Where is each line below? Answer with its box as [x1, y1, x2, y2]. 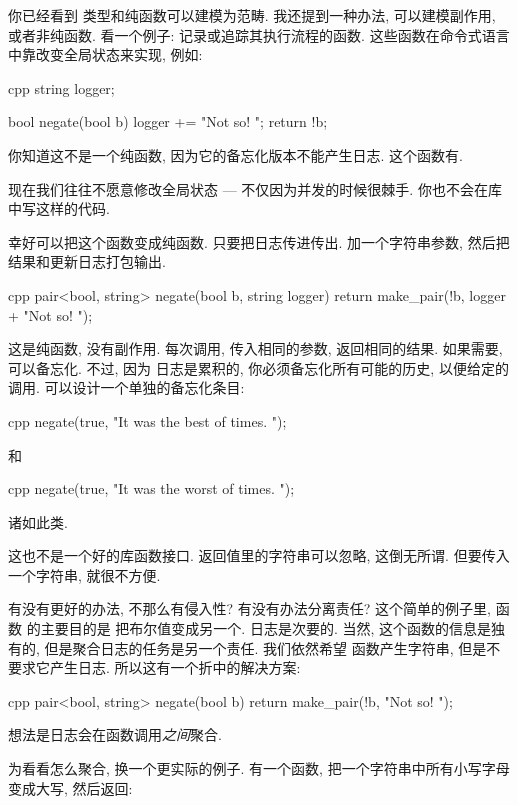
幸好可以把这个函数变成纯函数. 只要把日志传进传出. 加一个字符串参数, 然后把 [8, 231, 510, 252]
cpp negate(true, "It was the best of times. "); [8, 410, 287, 431]
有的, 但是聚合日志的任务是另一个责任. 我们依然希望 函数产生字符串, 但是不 [8, 637, 501, 658]
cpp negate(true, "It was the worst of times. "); [8, 478, 295, 499]
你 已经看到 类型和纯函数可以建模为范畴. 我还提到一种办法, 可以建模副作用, [8, 5, 496, 25]
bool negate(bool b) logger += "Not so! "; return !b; [8, 111, 328, 132]
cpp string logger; [8, 77, 115, 98]
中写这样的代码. [8, 198, 110, 219]
